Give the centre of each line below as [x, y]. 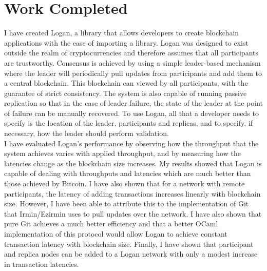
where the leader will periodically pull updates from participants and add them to [133, 73]
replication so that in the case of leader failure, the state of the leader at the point [133, 103]
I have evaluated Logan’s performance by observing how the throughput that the [131, 143]
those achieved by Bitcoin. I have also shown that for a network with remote [125, 183]
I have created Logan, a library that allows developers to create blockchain [122, 33]
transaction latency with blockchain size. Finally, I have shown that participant [129, 244]
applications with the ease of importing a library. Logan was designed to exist [126, 42]
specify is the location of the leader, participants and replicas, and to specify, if [128, 123]
